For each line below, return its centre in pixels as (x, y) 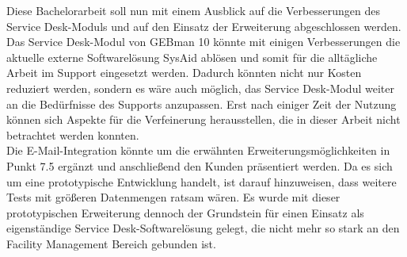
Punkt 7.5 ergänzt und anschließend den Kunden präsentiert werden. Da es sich (200, 165)
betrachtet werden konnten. (73, 134)
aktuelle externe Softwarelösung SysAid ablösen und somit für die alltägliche (192, 57)
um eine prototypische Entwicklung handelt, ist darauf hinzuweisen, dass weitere (202, 181)
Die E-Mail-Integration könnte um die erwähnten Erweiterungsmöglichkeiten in (198, 150)
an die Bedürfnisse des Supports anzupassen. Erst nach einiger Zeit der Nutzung (202, 104)
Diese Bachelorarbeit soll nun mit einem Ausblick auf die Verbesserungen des (193, 10)
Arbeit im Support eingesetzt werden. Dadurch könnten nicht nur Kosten (184, 73)
